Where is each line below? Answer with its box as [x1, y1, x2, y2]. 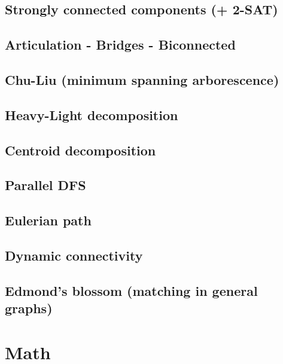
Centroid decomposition [5, 140, 156, 159]
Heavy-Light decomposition [5, 105, 178, 124]
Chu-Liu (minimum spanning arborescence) [5, 70, 279, 88]
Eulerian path [5, 211, 92, 230]
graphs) [5, 299, 53, 317]
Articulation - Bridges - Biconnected [5, 35, 236, 54]
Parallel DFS [5, 176, 86, 194]
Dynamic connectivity [5, 246, 143, 264]
